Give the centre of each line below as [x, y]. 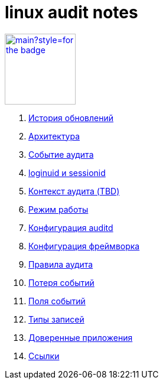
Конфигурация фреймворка [84, 246]
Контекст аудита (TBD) [74, 191]
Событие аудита [61, 154]
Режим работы [58, 209]
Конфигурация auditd [71, 227]
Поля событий [57, 301]
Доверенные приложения [81, 337]
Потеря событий [61, 282]
